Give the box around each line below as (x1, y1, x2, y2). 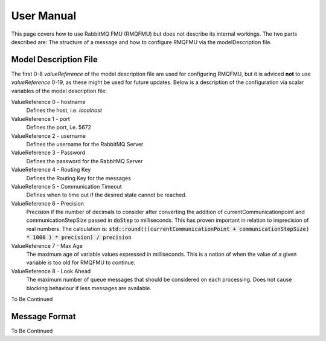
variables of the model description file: (11, 87, 107, 94)
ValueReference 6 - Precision (11, 200, 85, 207)
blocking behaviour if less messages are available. (26, 284, 152, 291)
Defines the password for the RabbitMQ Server (26, 157, 143, 164)
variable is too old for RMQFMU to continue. (26, 259, 136, 266)
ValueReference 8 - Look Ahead (11, 267, 91, 274)
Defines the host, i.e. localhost (26, 106, 103, 114)
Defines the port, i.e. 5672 (26, 124, 92, 131)
